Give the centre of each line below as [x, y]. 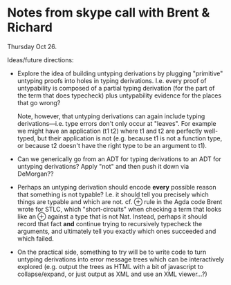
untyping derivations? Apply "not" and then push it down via [103, 166]
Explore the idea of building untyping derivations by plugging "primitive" [120, 73]
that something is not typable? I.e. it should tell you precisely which [113, 194]
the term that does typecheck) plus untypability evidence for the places [119, 95]
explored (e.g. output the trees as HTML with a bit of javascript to [110, 266]
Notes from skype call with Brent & [109, 13]
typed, [26, 138]
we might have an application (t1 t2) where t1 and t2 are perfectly [110, 131]
